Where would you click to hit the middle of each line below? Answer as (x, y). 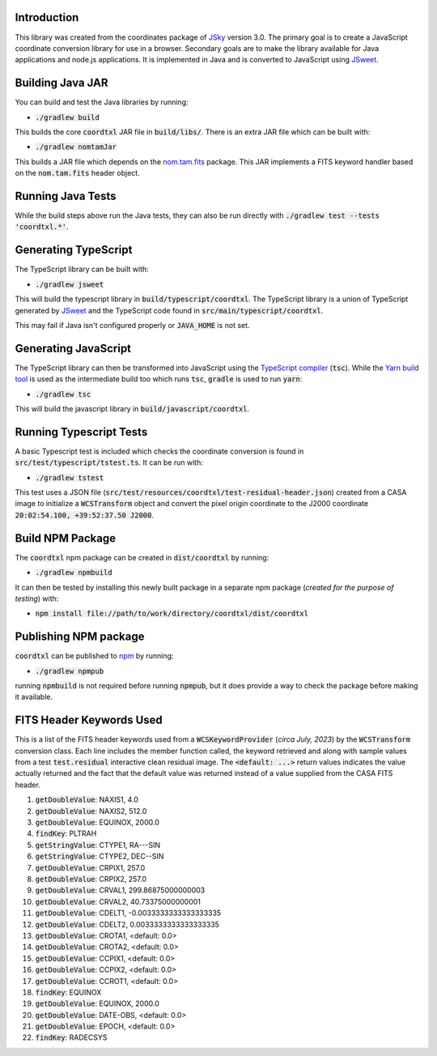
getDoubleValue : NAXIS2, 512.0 (91, 811)
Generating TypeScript (74, 250)
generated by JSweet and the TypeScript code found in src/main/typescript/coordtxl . (169, 310)
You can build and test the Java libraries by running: (102, 102)
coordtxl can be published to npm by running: (94, 656)
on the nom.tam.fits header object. (78, 173)
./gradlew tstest (70, 477)
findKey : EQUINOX (68, 992)
